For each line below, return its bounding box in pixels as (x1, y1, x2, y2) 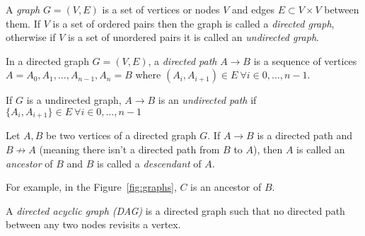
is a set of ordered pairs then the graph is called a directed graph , (52, 16, 335, 30)
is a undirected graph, (26, 93, 122, 107)
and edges (232, 2, 274, 16)
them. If (6, 16, 40, 30)
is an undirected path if (158, 93, 257, 107)
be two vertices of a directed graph (46, 128, 197, 143)
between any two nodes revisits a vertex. (6, 217, 181, 232)
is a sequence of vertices (253, 53, 357, 68)
